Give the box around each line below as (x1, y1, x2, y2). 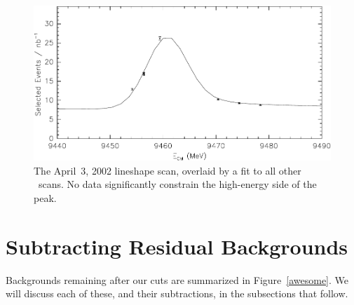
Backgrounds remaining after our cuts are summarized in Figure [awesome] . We (6, 272, 349, 287)
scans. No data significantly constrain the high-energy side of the (38, 177, 317, 191)
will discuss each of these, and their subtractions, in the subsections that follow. (6, 286, 348, 301)
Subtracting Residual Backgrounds (6, 231, 348, 260)
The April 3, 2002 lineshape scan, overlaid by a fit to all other (34, 163, 301, 177)
